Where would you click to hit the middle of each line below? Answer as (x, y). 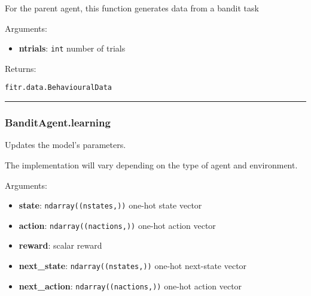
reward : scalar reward (60, 245)
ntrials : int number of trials (72, 48)
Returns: (21, 68)
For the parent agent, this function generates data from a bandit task (132, 8)
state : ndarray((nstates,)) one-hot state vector (110, 205)
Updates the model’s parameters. (65, 145)
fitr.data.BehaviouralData (58, 88)
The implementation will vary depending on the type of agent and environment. (151, 164)
